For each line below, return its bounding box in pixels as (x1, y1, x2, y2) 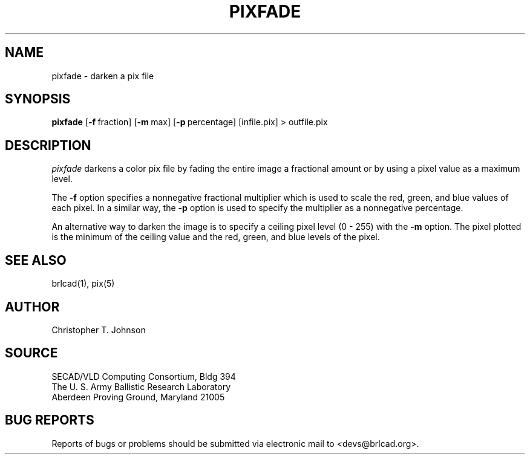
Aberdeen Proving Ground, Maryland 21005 (51, 391, 225, 402)
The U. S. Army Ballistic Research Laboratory (51, 381, 231, 392)
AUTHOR (5, 299, 60, 314)
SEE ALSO (5, 252, 67, 268)
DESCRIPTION (5, 137, 91, 153)
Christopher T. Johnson (51, 324, 146, 335)
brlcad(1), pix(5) (51, 278, 115, 289)
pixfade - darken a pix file (51, 70, 154, 81)
